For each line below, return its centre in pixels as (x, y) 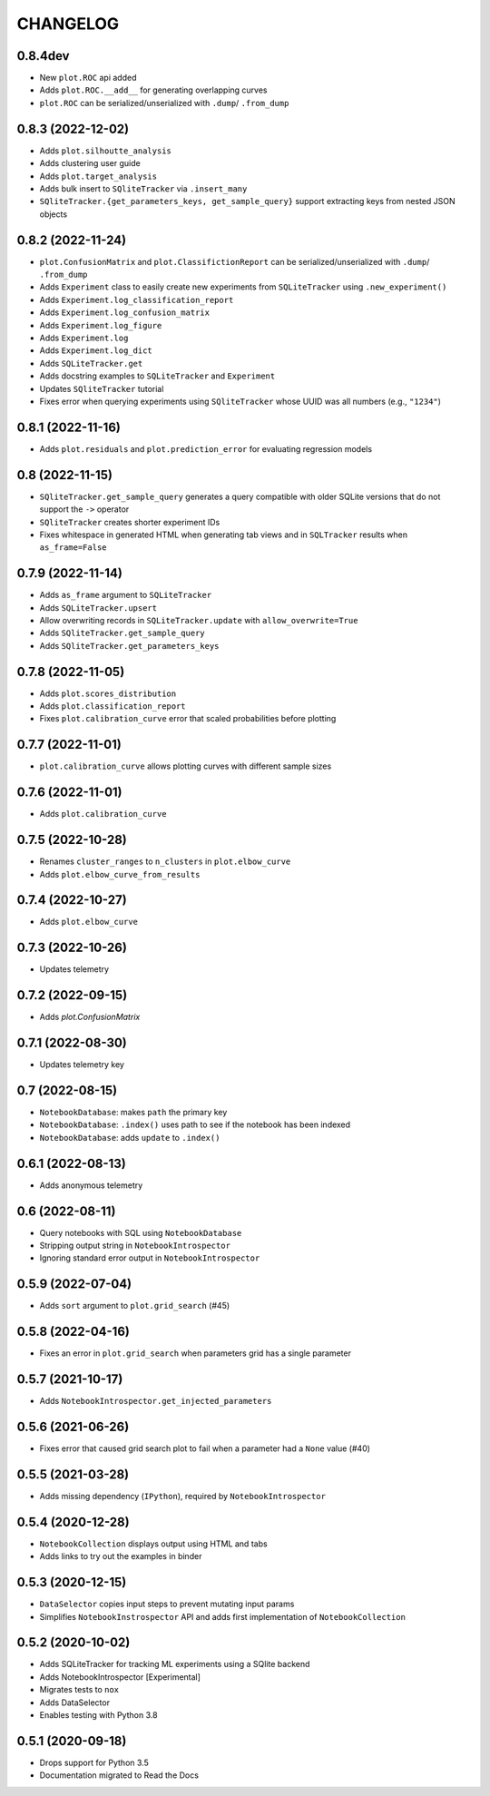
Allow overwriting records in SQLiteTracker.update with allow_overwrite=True (199, 620)
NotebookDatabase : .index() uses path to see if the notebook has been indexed (195, 1124)
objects (54, 214)
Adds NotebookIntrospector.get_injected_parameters (156, 1401)
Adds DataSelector (75, 1703)
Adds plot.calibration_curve (103, 814)
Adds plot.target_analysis (98, 176)
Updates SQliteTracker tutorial (102, 388)
